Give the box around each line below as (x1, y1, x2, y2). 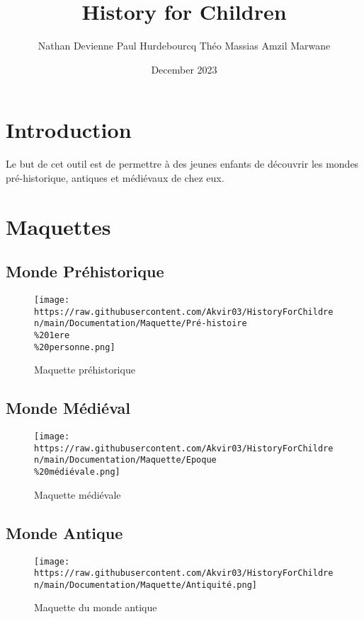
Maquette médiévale (34, 487, 121, 502)
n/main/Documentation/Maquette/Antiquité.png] (34, 579, 257, 590)
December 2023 (151, 62, 217, 76)
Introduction (6, 115, 132, 144)
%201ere (34, 330, 70, 340)
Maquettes (6, 212, 111, 241)
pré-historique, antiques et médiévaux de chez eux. (6, 170, 224, 185)
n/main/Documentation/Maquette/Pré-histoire (34, 318, 247, 329)
